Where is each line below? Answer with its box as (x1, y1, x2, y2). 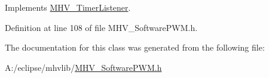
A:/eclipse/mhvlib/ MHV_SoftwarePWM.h (5, 61, 162, 73)
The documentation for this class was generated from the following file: (5, 41, 265, 54)
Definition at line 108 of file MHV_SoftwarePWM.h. (5, 21, 198, 33)
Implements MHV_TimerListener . (5, 1, 131, 13)
